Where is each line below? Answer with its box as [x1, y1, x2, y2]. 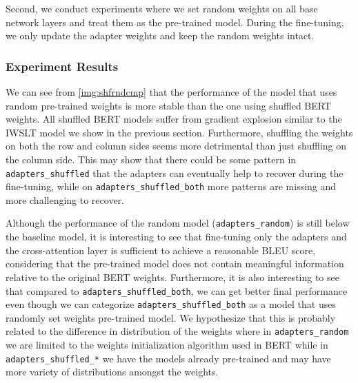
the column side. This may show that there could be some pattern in [6, 152, 297, 166]
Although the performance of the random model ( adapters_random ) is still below [6, 216, 350, 230]
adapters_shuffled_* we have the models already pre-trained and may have [6, 351, 331, 365]
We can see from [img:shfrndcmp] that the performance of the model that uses [6, 85, 337, 99]
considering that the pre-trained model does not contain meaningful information [6, 256, 344, 271]
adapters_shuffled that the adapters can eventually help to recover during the [6, 165, 344, 180]
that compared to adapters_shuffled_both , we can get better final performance [6, 283, 348, 298]
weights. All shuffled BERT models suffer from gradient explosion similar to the [6, 112, 342, 126]
